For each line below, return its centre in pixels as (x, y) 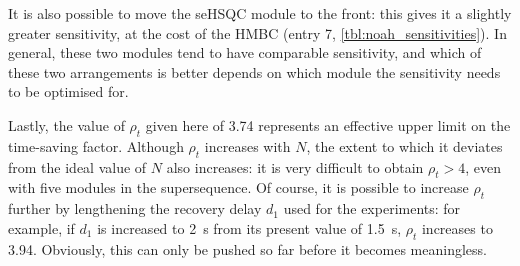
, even (483, 166)
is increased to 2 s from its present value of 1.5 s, (249, 227)
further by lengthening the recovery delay (135, 208)
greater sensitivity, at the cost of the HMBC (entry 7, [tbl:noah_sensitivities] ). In (257, 32)
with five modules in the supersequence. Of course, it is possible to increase (238, 187)
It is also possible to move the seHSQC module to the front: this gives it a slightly (260, 13)
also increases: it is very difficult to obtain (295, 166)
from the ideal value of (77, 166)
